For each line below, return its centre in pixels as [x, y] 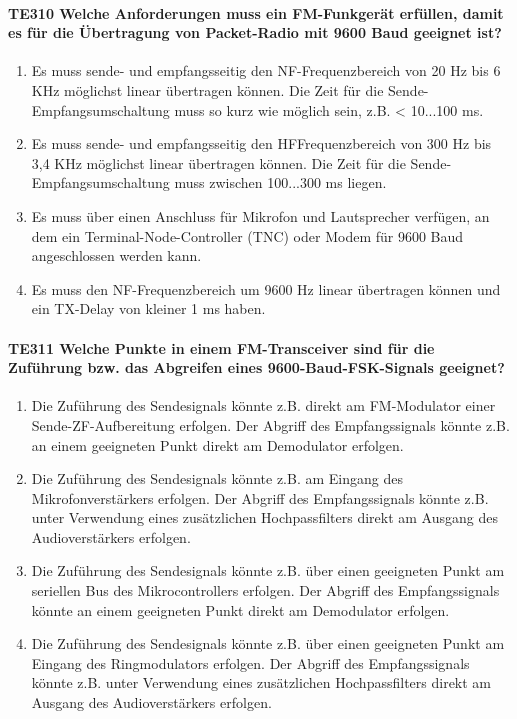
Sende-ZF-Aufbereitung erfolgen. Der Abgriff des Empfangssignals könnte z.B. [270, 424]
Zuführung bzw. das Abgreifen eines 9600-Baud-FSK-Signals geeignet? [256, 367]
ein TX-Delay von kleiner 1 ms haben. [148, 308]
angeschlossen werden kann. [116, 255]
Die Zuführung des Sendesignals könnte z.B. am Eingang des [217, 478]
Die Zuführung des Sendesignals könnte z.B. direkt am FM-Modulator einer [263, 405]
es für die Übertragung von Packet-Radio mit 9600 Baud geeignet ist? [255, 32]
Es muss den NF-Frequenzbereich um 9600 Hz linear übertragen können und [266, 288]
